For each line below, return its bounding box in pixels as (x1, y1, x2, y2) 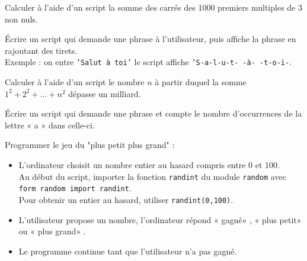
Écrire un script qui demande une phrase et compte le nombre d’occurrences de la (5, 107, 302, 120)
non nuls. (5, 12, 38, 25)
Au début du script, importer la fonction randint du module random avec (18, 170, 286, 182)
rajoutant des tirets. (5, 44, 77, 56)
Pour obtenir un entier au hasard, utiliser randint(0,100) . (18, 193, 234, 205)
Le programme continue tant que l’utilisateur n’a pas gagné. (18, 244, 237, 257)
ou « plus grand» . (18, 225, 86, 237)
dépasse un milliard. (68, 87, 141, 99)
